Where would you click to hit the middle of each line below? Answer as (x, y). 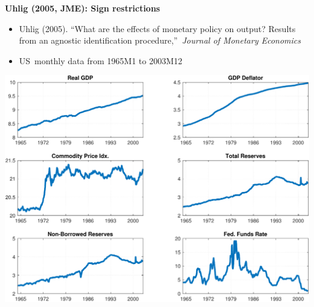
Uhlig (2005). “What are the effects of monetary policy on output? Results (157, 28)
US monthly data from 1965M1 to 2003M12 (101, 60)
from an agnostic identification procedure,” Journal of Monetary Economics (160, 40)
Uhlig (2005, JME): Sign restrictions (82, 8)
